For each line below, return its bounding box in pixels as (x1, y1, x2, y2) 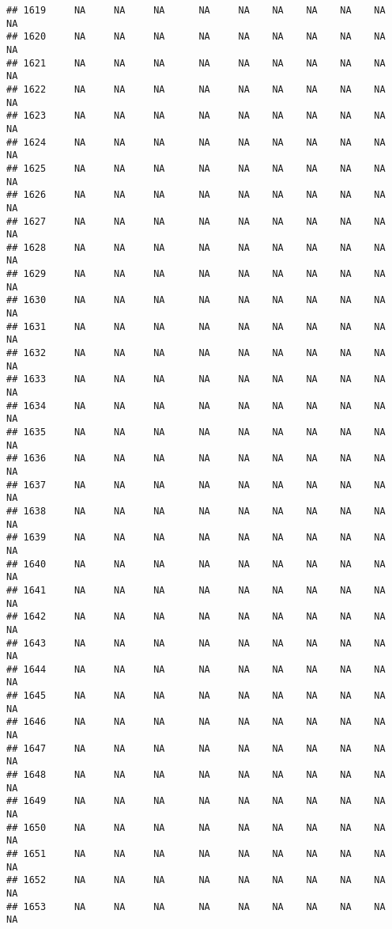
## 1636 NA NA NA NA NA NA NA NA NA (6, 453, 386, 464)
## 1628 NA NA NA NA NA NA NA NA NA (6, 241, 386, 253)
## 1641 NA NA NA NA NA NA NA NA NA (6, 584, 386, 596)
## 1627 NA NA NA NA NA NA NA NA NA (6, 215, 386, 227)
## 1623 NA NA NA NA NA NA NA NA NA (6, 110, 386, 122)
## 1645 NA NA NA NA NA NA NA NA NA (6, 690, 386, 702)
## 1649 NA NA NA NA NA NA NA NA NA (6, 795, 386, 807)
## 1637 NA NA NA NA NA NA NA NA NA (6, 479, 386, 491)
